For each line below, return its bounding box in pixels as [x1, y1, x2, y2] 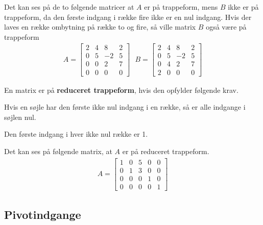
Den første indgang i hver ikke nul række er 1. [4, 129, 148, 139]
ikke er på [228, 2, 259, 12]
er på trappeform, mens [144, 2, 218, 12]
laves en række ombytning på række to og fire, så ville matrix [4, 21, 196, 32]
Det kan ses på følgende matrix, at [4, 145, 112, 156]
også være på [206, 21, 247, 32]
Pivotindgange [4, 207, 81, 222]
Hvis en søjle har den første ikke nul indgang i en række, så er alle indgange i [4, 102, 246, 112]
